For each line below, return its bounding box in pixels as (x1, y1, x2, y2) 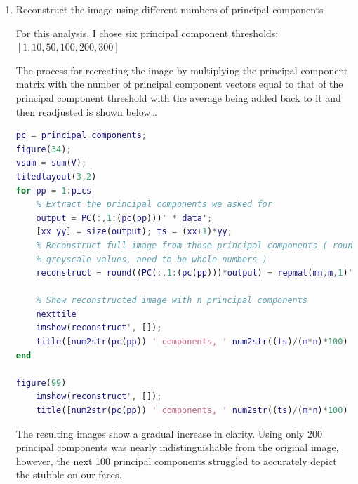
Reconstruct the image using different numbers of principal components (15, 2, 324, 16)
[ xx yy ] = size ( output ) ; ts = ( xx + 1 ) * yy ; (36, 227, 232, 237)
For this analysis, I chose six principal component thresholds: (15, 25, 279, 40)
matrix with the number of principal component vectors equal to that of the (15, 76, 343, 91)
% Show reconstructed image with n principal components (36, 295, 308, 306)
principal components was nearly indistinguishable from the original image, (15, 440, 339, 455)
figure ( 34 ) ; (15, 144, 72, 154)
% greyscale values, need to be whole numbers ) (36, 254, 267, 264)
